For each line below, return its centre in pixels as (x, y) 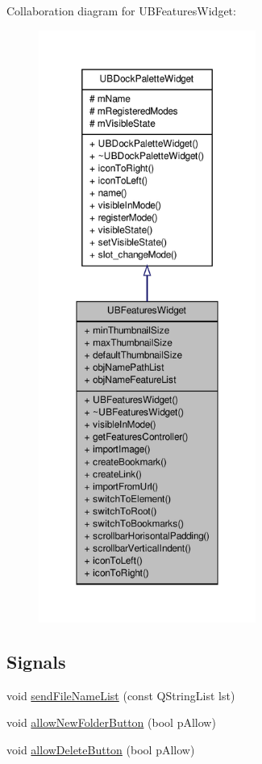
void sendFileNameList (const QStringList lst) (121, 695)
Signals (36, 661)
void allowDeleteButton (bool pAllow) (101, 749)
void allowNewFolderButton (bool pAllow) (111, 722)
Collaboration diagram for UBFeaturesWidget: (121, 10)
